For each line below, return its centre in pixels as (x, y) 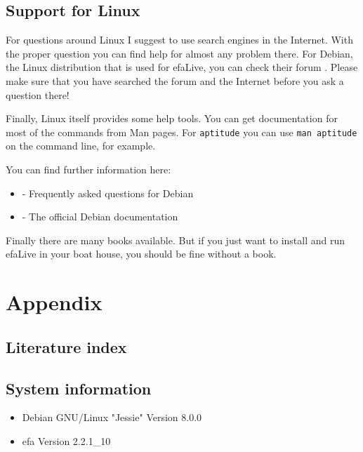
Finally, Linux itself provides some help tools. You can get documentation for (172, 118)
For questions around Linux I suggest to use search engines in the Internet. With (179, 40)
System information (79, 388)
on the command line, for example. (81, 146)
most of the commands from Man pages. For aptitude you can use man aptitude (181, 132)
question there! (38, 94)
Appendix (54, 302)
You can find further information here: (88, 169)
